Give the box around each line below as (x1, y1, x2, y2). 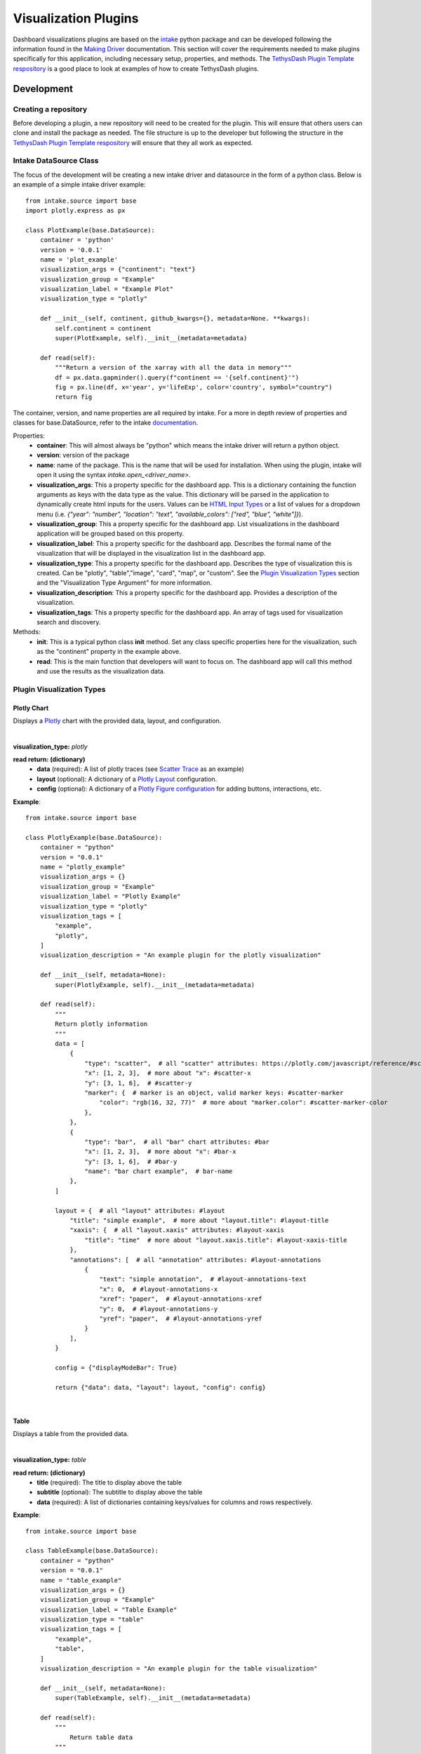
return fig (55, 393, 93, 401)
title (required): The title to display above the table (36, 1478, 182, 1487)
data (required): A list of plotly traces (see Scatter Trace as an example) (36, 765, 245, 773)
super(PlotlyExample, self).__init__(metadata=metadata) (55, 981, 255, 989)
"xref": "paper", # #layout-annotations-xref (99, 1295, 262, 1303)
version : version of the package (36, 451, 130, 460)
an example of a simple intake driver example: (13, 180, 146, 189)
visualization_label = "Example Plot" (39, 285, 174, 293)
